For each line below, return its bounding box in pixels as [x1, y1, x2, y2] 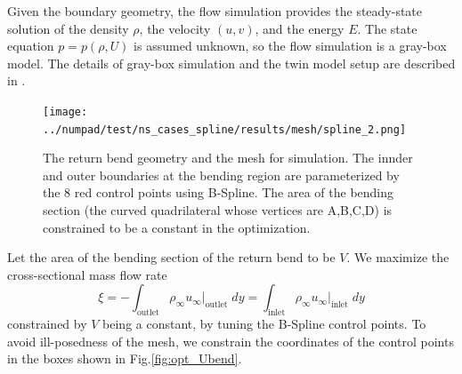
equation [7, 36, 54, 55]
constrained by [7, 314, 87, 333]
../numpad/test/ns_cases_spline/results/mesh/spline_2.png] [43, 123, 407, 136]
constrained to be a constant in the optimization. [43, 218, 311, 236]
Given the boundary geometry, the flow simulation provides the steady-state [7, 2, 423, 20]
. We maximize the [346, 248, 450, 267]
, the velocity [139, 19, 211, 37]
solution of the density [7, 19, 129, 37]
